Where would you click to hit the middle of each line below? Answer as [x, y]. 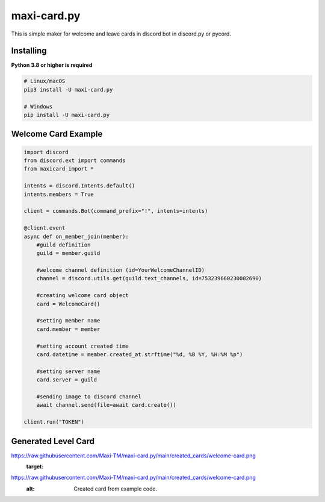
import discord [46, 152]
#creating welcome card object [82, 296]
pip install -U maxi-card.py [67, 115]
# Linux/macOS [45, 81]
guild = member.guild [68, 253]
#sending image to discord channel [89, 397]
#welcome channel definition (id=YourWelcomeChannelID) [121, 270]
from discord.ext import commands [75, 160]
